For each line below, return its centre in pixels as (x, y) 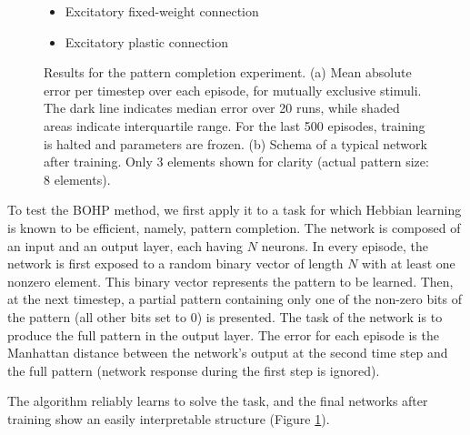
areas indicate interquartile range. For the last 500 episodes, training (235, 125)
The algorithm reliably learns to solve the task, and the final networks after (218, 401)
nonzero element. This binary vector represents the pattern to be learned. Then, (230, 281)
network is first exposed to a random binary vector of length (175, 263)
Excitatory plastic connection (147, 41)
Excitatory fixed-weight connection (162, 11)
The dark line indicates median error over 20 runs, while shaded (222, 108)
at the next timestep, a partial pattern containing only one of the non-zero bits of (235, 299)
